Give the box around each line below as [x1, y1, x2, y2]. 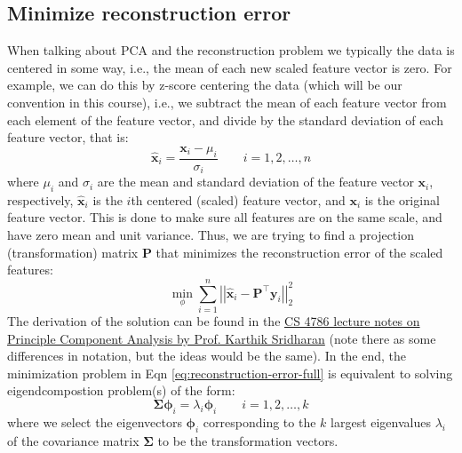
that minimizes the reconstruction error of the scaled [155, 242, 443, 261]
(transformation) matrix [7, 242, 139, 261]
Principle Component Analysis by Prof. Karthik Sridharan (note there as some [7, 329, 436, 347]
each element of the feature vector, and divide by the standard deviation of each [7, 110, 443, 129]
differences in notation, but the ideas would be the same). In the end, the [7, 346, 407, 365]
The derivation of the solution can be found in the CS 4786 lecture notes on [7, 311, 420, 330]
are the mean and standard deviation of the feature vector [97, 172, 414, 191]
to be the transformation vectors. [157, 431, 339, 449]
